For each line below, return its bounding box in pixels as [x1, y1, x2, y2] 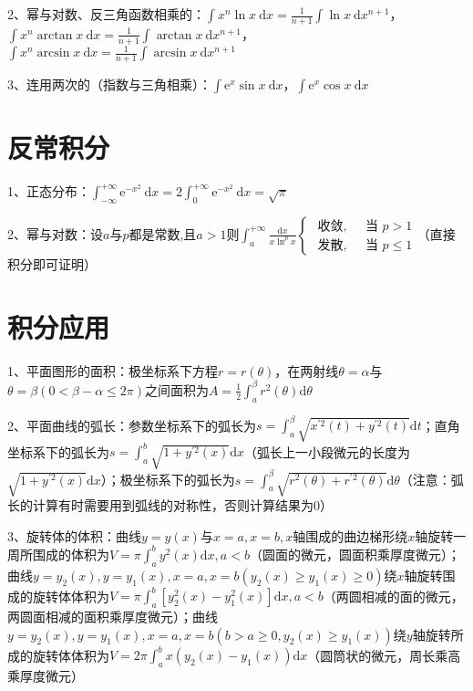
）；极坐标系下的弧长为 [100, 469, 235, 488]
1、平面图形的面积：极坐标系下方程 [7, 361, 218, 380]
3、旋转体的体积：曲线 [7, 526, 141, 545]
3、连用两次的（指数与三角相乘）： [7, 75, 211, 93]
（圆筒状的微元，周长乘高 [307, 645, 461, 665]
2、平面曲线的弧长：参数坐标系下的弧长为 [7, 415, 256, 434]
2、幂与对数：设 [7, 224, 103, 243]
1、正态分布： [7, 182, 90, 201]
